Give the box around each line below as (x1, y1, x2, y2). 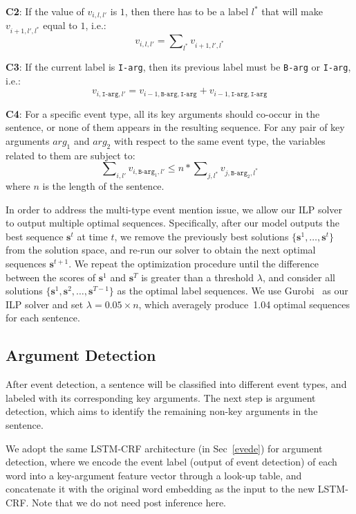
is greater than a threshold (141, 269, 254, 284)
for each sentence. (6, 310, 80, 325)
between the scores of (6, 269, 96, 284)
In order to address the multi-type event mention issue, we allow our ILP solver (6, 202, 343, 216)
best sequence (6, 229, 64, 243)
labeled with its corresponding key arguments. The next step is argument (6, 390, 316, 405)
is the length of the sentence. (42, 179, 165, 193)
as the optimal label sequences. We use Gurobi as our (117, 283, 348, 298)
